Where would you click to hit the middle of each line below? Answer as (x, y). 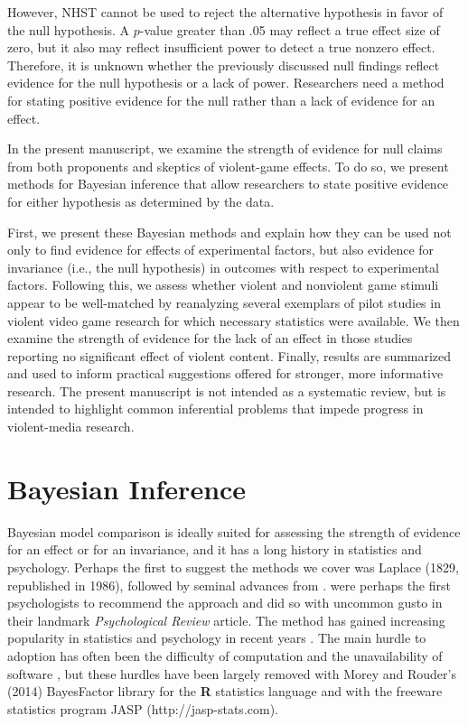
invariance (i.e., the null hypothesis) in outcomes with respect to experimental (223, 267)
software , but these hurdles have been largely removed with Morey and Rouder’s (232, 673)
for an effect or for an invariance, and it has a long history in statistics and (215, 549)
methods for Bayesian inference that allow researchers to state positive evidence (228, 184)
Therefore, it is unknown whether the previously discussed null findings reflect (224, 65)
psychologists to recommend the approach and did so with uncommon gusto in (225, 603)
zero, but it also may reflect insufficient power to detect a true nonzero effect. (221, 47)
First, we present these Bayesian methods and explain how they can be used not (229, 232)
